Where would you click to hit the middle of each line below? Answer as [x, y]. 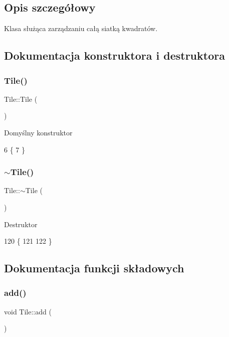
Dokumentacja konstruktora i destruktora [114, 55]
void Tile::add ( [28, 311]
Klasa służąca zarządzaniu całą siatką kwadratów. [81, 28]
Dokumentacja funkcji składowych [94, 268]
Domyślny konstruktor [38, 132]
